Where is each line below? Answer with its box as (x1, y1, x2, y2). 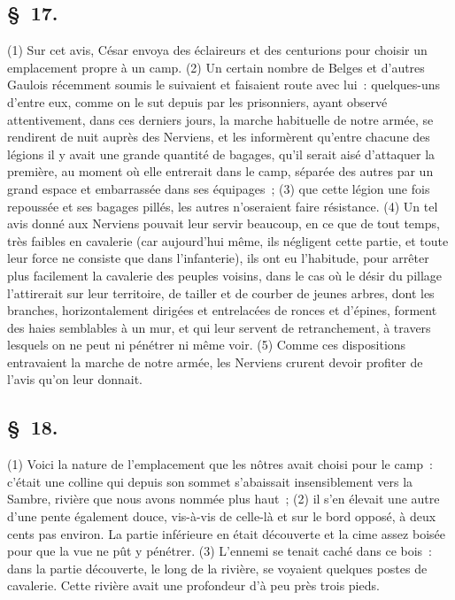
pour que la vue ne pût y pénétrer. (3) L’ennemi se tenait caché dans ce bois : (7, 542, 433, 560)
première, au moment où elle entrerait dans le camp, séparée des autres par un (7, 162, 434, 181)
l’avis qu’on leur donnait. (7, 370, 143, 388)
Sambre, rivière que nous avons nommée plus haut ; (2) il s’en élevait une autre (7, 489, 440, 508)
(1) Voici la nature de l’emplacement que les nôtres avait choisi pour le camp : (7, 455, 433, 473)
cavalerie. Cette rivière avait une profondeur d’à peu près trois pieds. (7, 576, 380, 595)
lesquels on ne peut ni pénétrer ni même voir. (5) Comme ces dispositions (7, 335, 406, 354)
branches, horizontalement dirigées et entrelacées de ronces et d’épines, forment (7, 301, 437, 319)
